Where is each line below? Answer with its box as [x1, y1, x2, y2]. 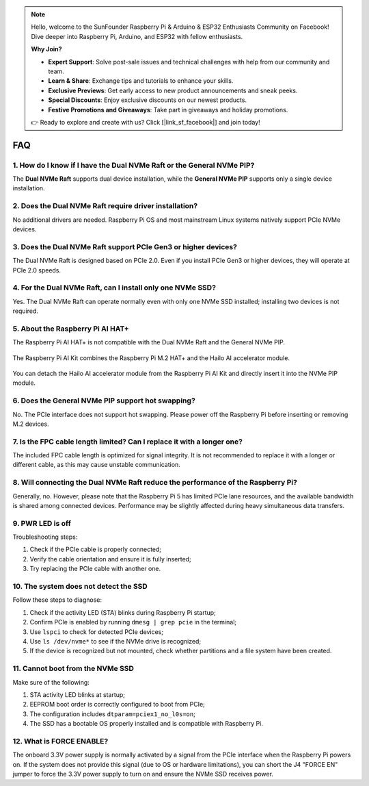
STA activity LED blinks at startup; [29, 690, 126, 698]
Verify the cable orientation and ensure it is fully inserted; [29, 555, 191, 563]
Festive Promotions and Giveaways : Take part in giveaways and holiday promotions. [48, 105, 288, 114]
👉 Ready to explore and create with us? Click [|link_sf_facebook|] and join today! [31, 118, 260, 126]
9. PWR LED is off [12, 518, 71, 528]
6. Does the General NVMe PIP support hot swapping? [12, 396, 196, 405]
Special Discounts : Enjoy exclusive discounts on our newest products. [48, 96, 247, 104]
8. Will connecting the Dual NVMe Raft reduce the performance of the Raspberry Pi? [12, 478, 297, 487]
